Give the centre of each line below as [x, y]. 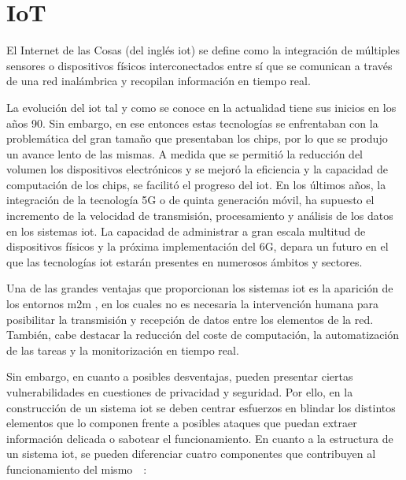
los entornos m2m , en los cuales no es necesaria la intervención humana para [193, 304]
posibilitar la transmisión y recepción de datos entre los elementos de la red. [190, 319]
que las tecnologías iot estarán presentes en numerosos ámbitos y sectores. [185, 261]
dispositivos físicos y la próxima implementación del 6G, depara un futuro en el [197, 246]
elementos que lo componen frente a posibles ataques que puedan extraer [182, 423]
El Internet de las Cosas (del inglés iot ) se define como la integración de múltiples [203, 50]
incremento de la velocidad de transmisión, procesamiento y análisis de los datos [200, 216]
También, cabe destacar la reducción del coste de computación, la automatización [203, 335]
